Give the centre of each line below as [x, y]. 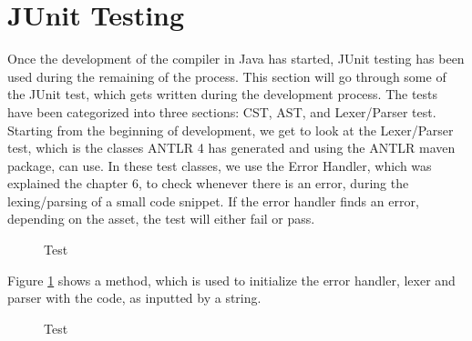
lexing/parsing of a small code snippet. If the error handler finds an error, [213, 201]
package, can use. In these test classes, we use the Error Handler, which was [220, 165]
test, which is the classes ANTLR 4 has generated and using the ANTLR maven [231, 148]
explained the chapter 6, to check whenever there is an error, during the [208, 183]
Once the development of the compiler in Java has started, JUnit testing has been [236, 59]
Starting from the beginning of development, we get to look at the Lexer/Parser [231, 130]
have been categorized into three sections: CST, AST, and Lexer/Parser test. [222, 111]
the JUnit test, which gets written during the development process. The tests [223, 94]
